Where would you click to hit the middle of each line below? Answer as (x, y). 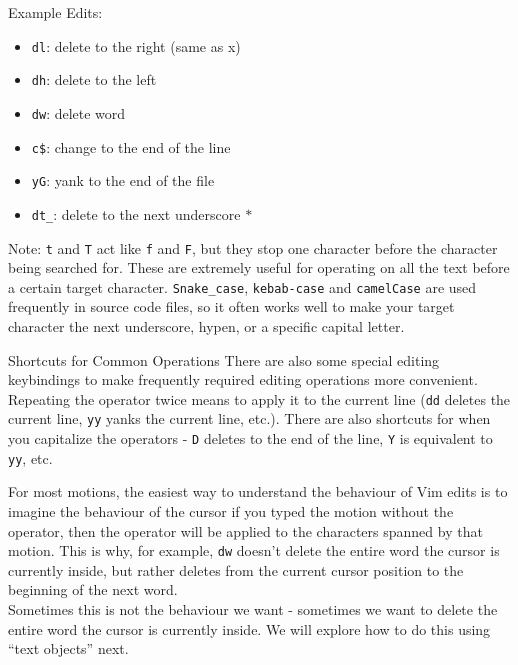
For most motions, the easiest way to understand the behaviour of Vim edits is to (258, 491)
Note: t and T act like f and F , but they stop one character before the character (253, 247)
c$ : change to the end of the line (131, 146)
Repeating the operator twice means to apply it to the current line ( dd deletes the (259, 398)
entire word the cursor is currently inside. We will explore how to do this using (249, 628)
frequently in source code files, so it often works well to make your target (231, 306)
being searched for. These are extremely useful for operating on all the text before (259, 267)
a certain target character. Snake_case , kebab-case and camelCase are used (242, 286)
